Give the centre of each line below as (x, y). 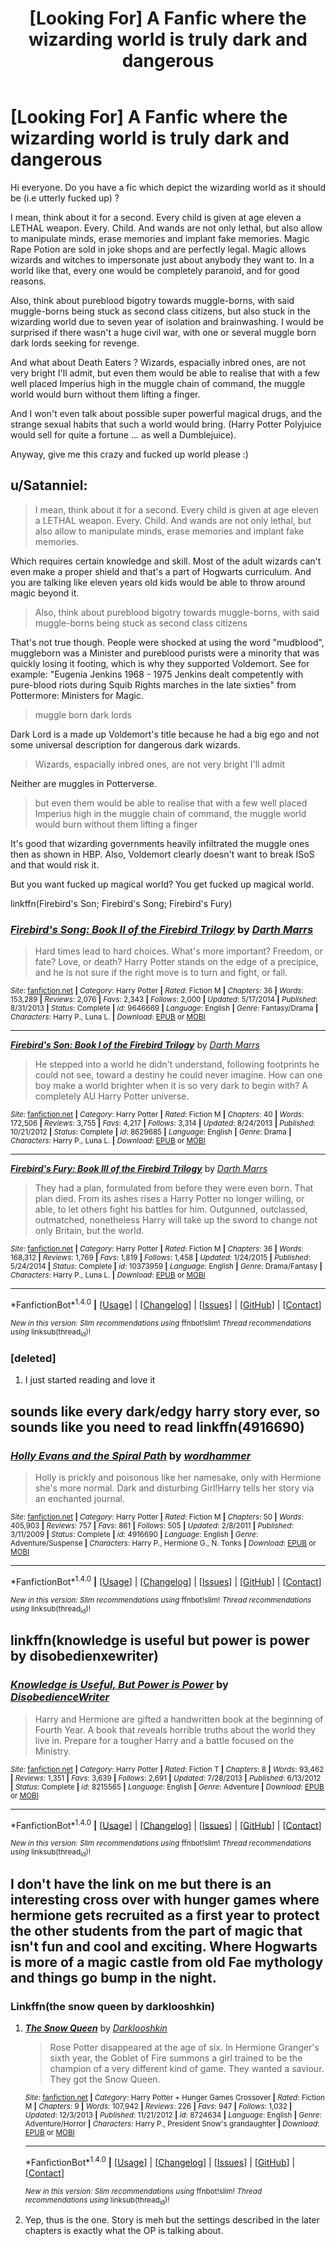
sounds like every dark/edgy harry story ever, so (165, 1411)
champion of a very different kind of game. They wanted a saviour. (187, 2069)
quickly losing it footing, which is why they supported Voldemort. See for (160, 663)
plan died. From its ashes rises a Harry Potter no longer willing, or (169, 1199)
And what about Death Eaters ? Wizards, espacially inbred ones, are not (158, 362)
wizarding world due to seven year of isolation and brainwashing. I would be (167, 321)
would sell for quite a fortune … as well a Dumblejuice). (123, 434)
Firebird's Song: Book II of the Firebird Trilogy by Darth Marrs (162, 929)
